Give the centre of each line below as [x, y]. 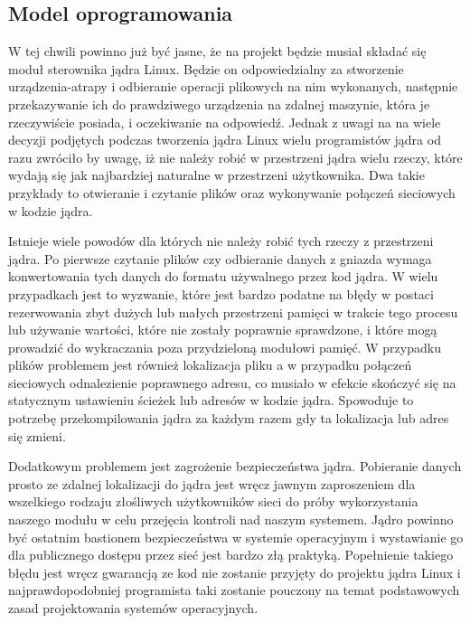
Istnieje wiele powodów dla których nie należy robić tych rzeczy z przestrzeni [221, 241]
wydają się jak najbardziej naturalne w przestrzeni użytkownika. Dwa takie [216, 175]
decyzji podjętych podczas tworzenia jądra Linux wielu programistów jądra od [225, 140]
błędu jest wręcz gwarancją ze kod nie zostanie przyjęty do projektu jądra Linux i [235, 572]
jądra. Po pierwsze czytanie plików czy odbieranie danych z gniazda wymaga [220, 258]
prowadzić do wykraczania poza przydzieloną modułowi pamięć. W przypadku [225, 347]
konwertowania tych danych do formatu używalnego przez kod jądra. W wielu [223, 276]
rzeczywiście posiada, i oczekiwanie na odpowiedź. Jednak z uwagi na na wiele [225, 122]
